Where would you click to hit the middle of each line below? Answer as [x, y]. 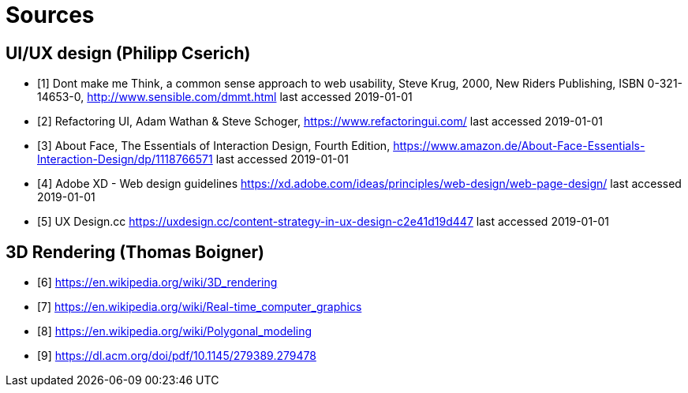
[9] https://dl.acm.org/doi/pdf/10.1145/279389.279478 [177, 356]
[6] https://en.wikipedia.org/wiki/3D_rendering [157, 283]
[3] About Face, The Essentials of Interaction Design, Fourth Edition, [214, 146]
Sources [50, 15]
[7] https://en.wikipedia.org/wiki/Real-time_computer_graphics [200, 307]
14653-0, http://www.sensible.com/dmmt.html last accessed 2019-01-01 [225, 97]
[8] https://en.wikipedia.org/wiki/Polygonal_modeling [175, 331]
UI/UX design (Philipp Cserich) [128, 53]
